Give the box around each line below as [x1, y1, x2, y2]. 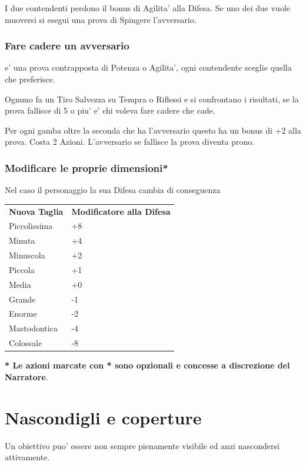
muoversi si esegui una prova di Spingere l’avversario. [5, 13, 197, 25]
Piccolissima [9, 220, 53, 232]
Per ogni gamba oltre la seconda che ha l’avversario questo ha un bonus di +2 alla [5, 124, 301, 136]
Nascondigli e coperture [5, 405, 202, 429]
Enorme [9, 307, 37, 320]
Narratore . [5, 370, 48, 383]
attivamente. [5, 451, 50, 463]
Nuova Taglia [9, 205, 64, 217]
